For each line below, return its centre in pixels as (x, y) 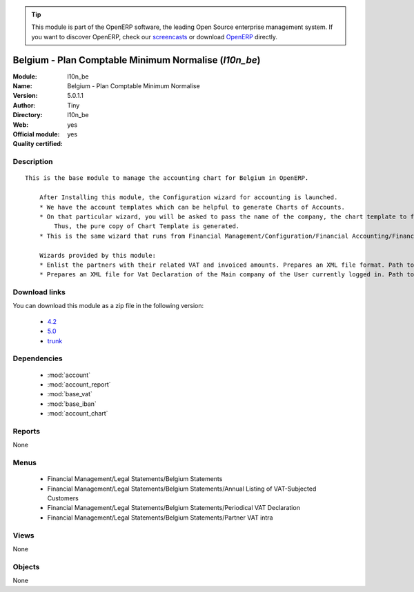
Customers (63, 498)
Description (33, 162)
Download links (39, 292)
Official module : (36, 134)
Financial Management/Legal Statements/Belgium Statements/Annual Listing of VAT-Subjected (182, 489)
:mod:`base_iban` (72, 404)
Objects (26, 567)
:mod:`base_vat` (70, 394)
